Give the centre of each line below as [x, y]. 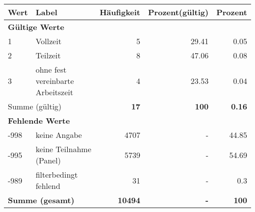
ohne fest [51, 69]
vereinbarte [55, 81]
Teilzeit [48, 55]
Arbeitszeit [54, 92]
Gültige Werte [36, 27]
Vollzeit [49, 41]
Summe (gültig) [35, 106]
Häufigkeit [120, 12]
